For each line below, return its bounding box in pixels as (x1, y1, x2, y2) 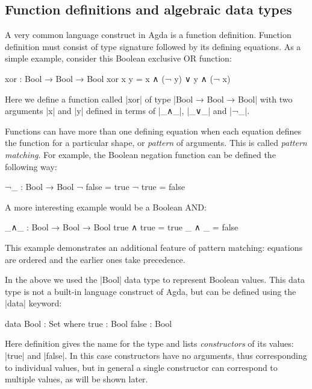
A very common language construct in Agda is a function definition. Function (5, 28, 292, 41)
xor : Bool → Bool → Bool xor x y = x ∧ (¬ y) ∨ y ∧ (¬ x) (5, 72, 231, 84)
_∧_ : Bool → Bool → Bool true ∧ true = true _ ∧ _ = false (5, 221, 239, 233)
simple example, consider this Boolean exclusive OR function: (5, 52, 232, 65)
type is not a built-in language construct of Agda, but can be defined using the (5, 285, 296, 297)
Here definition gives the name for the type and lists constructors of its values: (5, 337, 294, 350)
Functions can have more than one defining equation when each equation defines (5, 124, 301, 137)
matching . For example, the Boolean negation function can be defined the (5, 148, 276, 160)
